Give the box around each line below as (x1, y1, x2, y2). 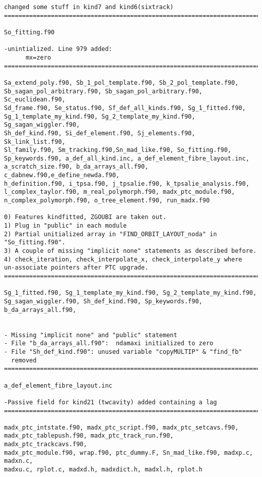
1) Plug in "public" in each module (4, 222, 127, 230)
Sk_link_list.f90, (4, 138, 65, 145)
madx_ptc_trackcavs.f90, (4, 441, 87, 448)
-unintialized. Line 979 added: (4, 45, 112, 53)
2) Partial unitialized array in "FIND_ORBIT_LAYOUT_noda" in (4, 230, 217, 238)
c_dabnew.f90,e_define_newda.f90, (4, 172, 120, 179)
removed (11, 356, 37, 364)
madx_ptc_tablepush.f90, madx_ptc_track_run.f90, (4, 432, 174, 440)
